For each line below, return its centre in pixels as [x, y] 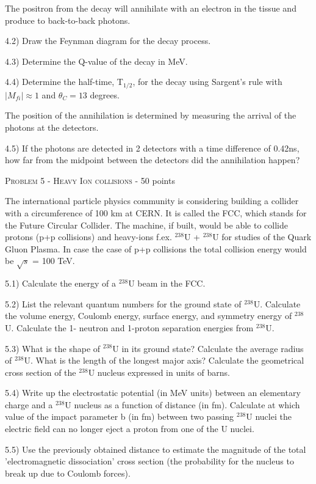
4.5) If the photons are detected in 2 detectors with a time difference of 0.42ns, [152, 148]
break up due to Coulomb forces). [68, 473]
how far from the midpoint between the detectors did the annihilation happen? [153, 160]
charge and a [29, 404]
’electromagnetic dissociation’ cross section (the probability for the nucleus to [149, 461]
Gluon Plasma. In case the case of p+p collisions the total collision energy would [156, 248]
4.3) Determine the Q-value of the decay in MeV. [96, 61]
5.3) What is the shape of [53, 348]
